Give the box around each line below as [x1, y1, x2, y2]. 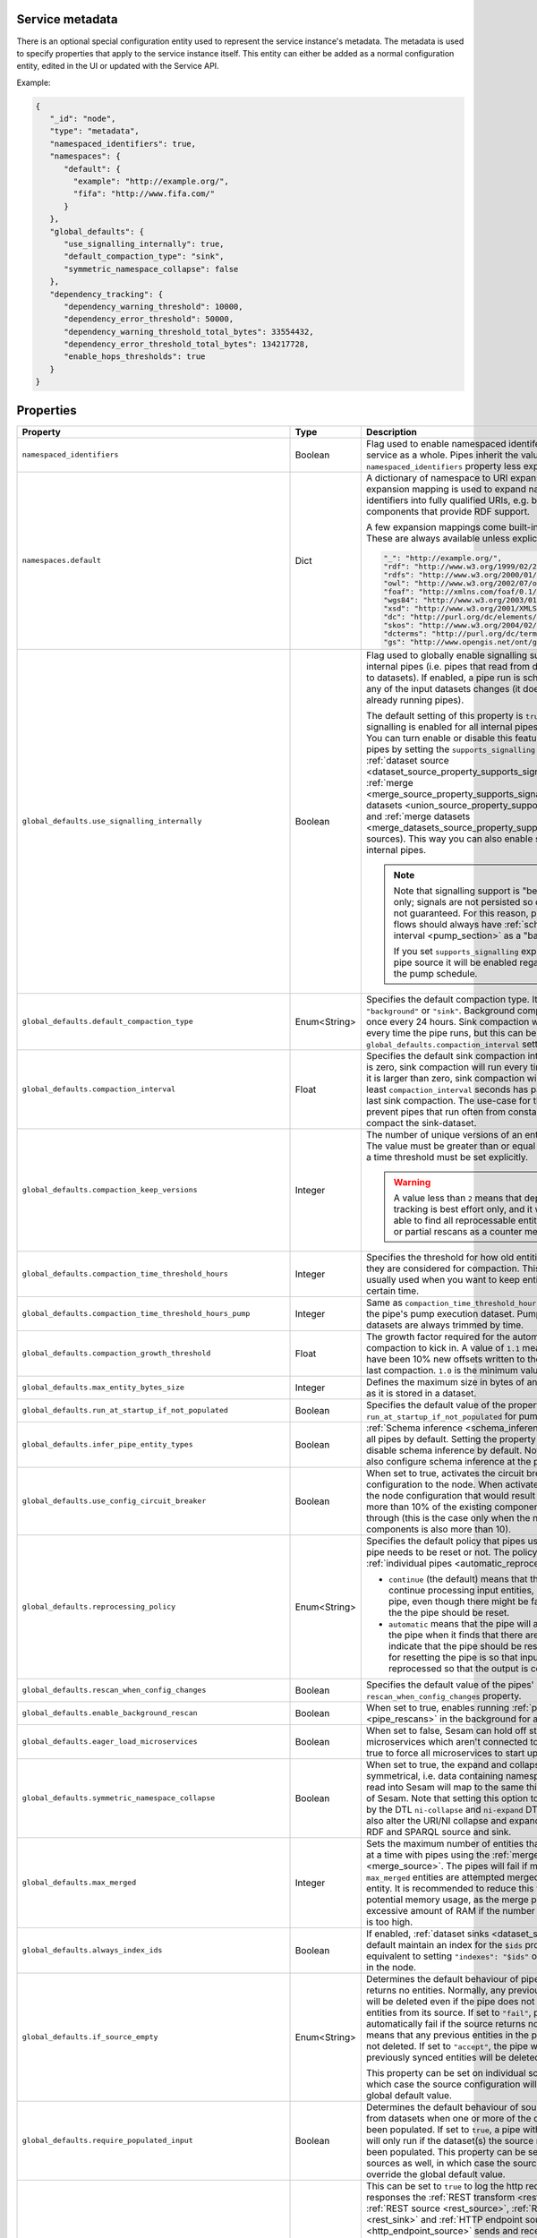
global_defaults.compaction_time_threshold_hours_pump [21, 1309, 251, 1319]
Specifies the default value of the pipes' [365, 1678, 534, 1691]
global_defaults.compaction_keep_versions [21, 1185, 198, 1195]
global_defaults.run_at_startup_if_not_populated [21, 1405, 228, 1415]
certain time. [365, 1285, 420, 1297]
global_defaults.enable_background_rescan [21, 1708, 198, 1718]
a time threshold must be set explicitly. [365, 1150, 528, 1163]
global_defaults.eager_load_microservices [21, 1737, 198, 1747]
